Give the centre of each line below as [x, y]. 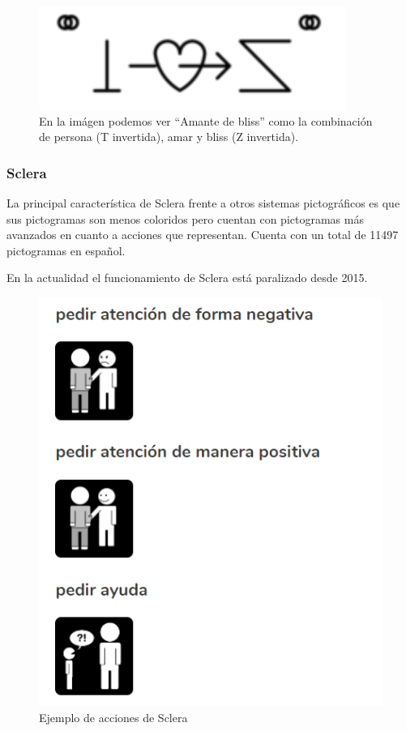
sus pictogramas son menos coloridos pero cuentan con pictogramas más [185, 218]
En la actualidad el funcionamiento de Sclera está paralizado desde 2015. [187, 278]
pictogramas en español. [66, 250]
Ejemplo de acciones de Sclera [113, 717]
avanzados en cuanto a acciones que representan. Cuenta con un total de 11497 [203, 235]
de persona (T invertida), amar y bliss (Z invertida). [169, 137]
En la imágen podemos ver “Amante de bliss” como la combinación [206, 120]
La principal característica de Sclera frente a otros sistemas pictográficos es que [203, 203]
